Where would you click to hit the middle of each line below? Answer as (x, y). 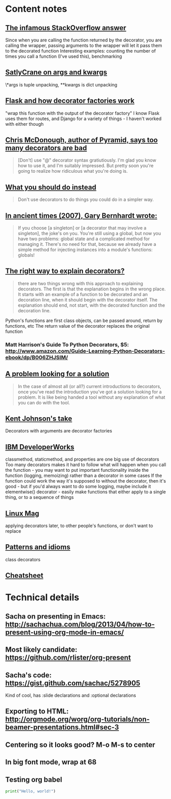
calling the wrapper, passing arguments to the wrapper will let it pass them (84, 45)
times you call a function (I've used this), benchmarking (64, 56)
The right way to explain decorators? (65, 271)
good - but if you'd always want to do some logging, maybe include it (78, 487)
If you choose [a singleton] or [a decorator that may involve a (82, 228)
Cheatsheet (24, 576)
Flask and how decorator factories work (70, 101)
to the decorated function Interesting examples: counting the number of (81, 51)
